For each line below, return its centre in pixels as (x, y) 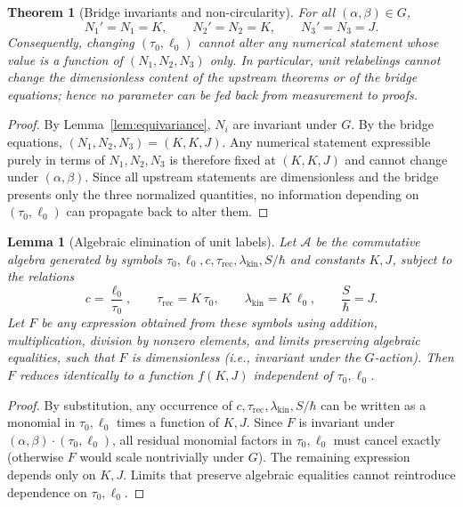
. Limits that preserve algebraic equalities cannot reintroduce (289, 475)
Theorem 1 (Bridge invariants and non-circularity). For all (171, 12)
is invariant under (347, 422)
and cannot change (396, 159)
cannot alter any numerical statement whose (318, 42)
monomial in (41, 422)
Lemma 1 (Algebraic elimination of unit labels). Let (152, 241)
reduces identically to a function (107, 375)
